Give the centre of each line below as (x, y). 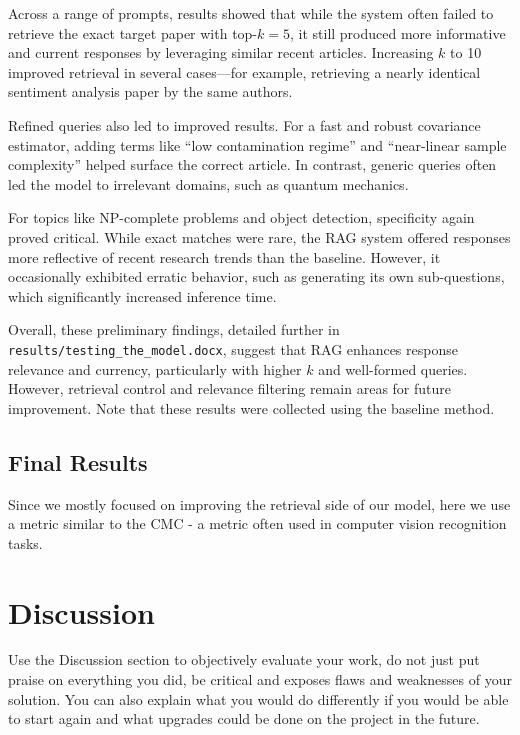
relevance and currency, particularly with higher (155, 368)
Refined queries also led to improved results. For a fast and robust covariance (244, 124)
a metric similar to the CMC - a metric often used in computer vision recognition (257, 523)
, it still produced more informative (397, 32)
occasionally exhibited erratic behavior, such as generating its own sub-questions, (256, 276)
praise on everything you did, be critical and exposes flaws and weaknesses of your (260, 679)
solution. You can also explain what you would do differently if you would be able (258, 698)
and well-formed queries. (393, 368)
